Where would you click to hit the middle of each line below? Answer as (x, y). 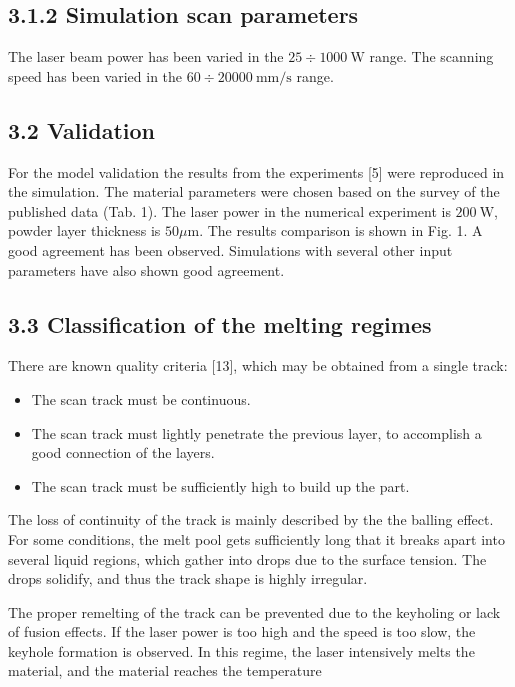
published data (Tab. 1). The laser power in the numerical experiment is (229, 210)
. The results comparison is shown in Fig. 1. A (341, 230)
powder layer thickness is (84, 230)
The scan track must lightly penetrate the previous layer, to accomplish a (256, 432)
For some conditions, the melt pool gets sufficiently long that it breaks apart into (256, 538)
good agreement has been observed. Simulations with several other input (230, 249)
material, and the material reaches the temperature (165, 670)
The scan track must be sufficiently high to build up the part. (220, 485)
